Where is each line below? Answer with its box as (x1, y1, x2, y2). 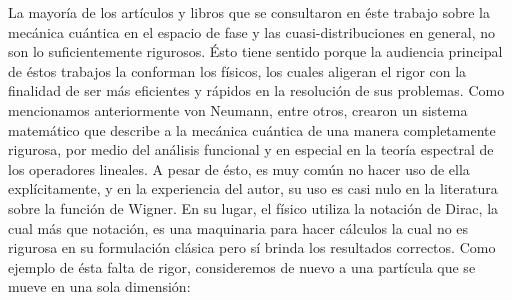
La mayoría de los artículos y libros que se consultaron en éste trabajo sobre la (8, 2, 490, 22)
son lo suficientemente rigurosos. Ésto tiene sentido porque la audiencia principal (8, 41, 503, 62)
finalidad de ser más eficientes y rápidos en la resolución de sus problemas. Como (8, 80, 505, 101)
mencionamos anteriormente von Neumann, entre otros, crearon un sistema (8, 99, 468, 120)
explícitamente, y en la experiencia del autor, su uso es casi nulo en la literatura (8, 178, 498, 199)
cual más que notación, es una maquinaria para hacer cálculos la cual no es (8, 217, 469, 238)
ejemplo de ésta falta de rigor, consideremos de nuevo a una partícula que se (8, 256, 476, 277)
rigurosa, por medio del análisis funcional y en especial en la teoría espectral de (8, 139, 494, 160)
